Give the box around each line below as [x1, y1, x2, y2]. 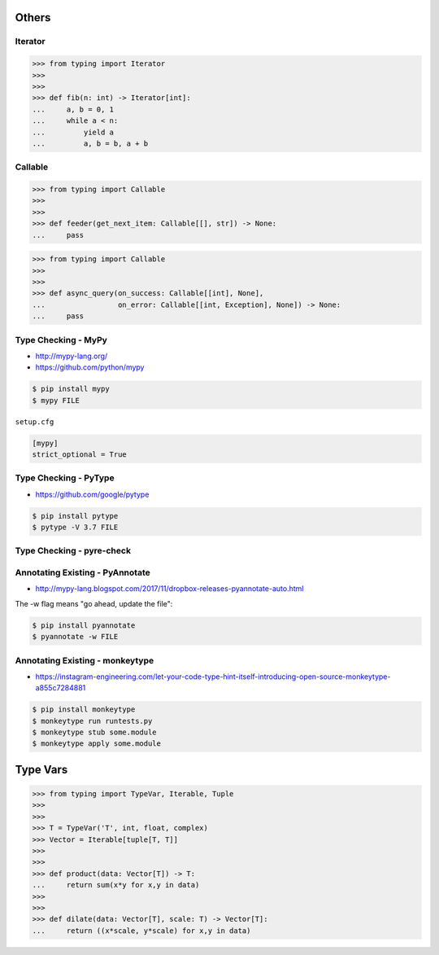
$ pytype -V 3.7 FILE [32, 523, 119, 532]
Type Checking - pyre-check [15, 545, 132, 557]
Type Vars [15, 762, 68, 777]
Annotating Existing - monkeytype [15, 655, 154, 666]
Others [15, 11, 51, 24]
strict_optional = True [32, 450, 128, 459]
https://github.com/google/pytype [35, 489, 150, 499]
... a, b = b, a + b [32, 138, 149, 148]
